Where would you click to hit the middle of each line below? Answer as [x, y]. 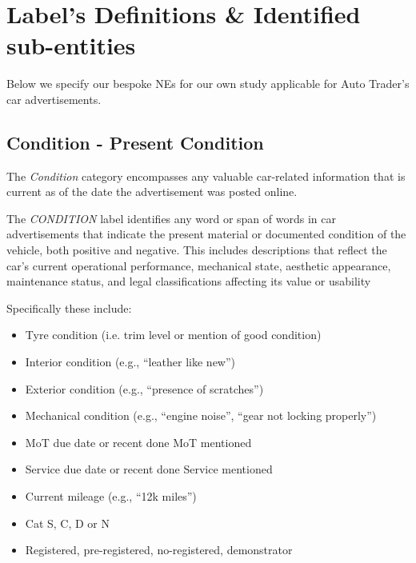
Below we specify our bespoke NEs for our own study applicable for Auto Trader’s [208, 84]
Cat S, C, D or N [68, 523]
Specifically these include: [69, 307]
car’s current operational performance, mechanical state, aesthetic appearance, [199, 265]
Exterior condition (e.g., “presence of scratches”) [144, 388]
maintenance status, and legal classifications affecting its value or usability [189, 281]
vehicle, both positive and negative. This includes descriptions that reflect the [197, 250]
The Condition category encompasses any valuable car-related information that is [206, 176]
